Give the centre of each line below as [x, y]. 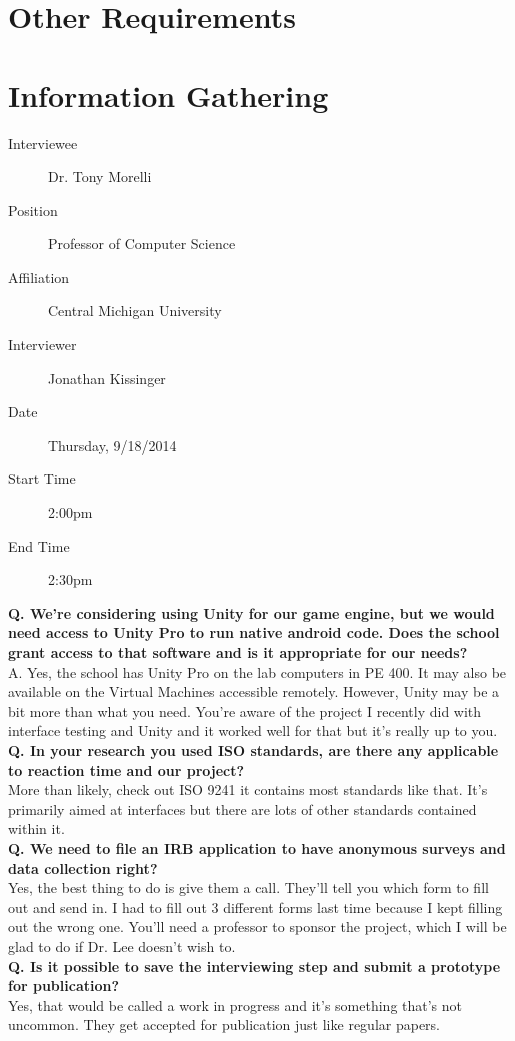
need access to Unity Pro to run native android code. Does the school [254, 632]
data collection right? [83, 867]
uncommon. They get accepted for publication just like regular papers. [224, 1024]
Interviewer [42, 344]
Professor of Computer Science [142, 243]
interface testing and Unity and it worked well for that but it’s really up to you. [253, 730]
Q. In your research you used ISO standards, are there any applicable [253, 749]
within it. [36, 828]
